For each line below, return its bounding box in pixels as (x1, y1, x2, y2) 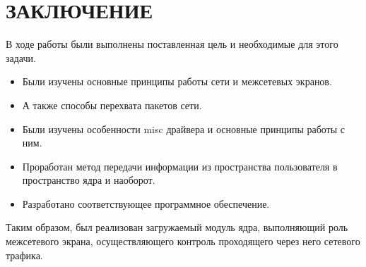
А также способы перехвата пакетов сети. (22, 97, 202, 112)
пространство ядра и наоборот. (22, 173, 155, 187)
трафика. (6, 247, 43, 262)
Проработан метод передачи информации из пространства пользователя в (22, 159, 338, 173)
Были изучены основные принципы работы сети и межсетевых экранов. (22, 74, 332, 89)
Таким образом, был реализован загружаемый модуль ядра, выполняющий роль (6, 220, 348, 235)
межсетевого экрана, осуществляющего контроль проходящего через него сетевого (6, 234, 360, 249)
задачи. (6, 50, 36, 65)
